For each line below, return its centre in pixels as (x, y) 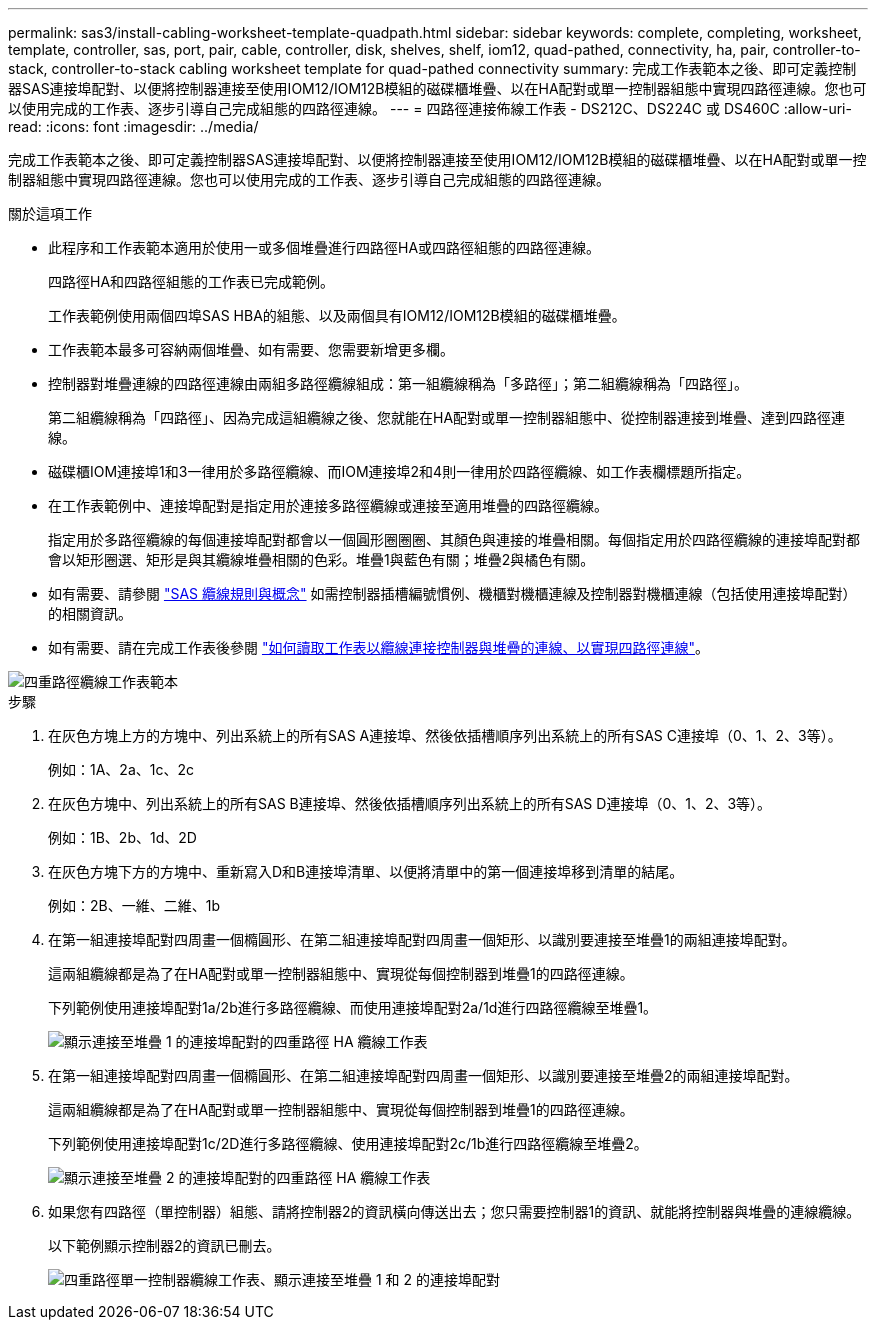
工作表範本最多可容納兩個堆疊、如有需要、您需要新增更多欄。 (251, 349)
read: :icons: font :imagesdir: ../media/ (133, 126)
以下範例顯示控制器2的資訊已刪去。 (164, 1245)
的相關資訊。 (90, 613)
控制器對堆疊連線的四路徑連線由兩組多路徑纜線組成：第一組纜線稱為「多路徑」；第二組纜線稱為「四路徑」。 (398, 383)
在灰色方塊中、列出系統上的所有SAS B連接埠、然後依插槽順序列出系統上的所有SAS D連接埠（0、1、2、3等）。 (410, 803)
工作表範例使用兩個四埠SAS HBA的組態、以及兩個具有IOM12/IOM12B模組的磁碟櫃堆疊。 (337, 315)
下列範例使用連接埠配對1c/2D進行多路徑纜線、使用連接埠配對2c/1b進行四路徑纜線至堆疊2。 (348, 1143)
